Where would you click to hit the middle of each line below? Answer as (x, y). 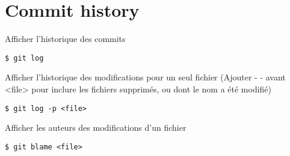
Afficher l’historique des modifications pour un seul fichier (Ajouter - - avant (145, 77)
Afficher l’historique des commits (65, 39)
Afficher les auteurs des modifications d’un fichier (96, 127)
